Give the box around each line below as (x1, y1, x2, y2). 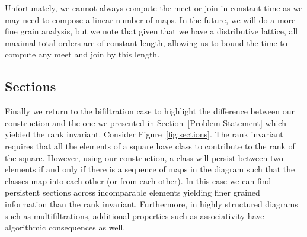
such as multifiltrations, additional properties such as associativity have (5, 209, 264, 222)
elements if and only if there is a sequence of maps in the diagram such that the (5, 163, 295, 175)
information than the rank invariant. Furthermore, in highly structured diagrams (5, 197, 298, 210)
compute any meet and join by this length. (5, 48, 160, 60)
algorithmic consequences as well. (5, 221, 126, 233)
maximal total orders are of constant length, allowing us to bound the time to (5, 36, 287, 49)
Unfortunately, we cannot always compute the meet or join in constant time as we (5, 2, 303, 14)
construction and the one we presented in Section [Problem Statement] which (5, 116, 286, 129)
